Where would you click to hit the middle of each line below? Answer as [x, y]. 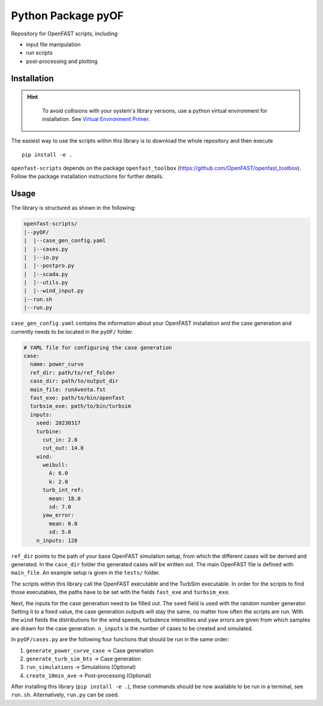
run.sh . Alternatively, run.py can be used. [65, 695]
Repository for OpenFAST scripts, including [64, 34]
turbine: [49, 431]
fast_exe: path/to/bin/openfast [77, 398]
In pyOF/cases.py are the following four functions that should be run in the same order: [120, 639]
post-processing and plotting [62, 61]
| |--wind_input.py [54, 291]
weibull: [55, 465]
